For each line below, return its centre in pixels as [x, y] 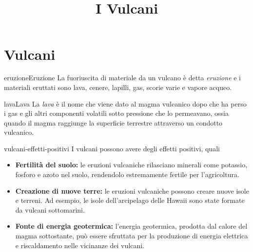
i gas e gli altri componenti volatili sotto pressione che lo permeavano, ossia [116, 113]
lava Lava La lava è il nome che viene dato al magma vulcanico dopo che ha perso [125, 103]
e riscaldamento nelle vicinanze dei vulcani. [80, 245]
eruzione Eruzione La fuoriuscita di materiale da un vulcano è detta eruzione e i [123, 78]
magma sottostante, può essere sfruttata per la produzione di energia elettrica [132, 236]
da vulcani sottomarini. [50, 209]
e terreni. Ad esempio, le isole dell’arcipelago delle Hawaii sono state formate [130, 200]
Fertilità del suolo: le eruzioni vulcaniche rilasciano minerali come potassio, [131, 165]
